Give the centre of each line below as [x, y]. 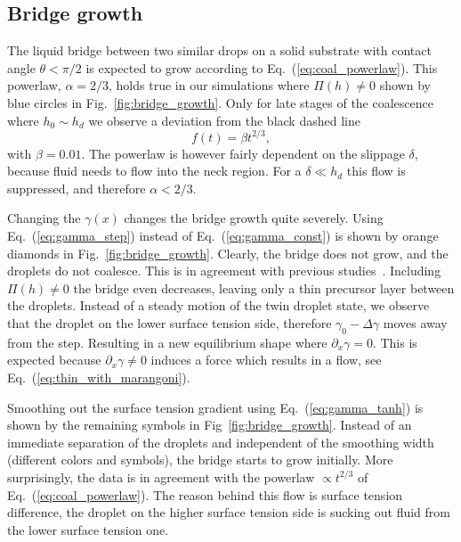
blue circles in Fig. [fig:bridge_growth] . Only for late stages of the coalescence [220, 102]
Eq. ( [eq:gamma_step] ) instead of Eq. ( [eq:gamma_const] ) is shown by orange [223, 236]
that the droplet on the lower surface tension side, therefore [170, 323]
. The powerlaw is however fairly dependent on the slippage [243, 153]
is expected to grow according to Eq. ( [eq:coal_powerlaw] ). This [262, 67]
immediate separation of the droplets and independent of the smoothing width [221, 442]
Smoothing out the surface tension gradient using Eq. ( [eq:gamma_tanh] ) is [215, 407]
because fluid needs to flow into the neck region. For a [154, 171]
